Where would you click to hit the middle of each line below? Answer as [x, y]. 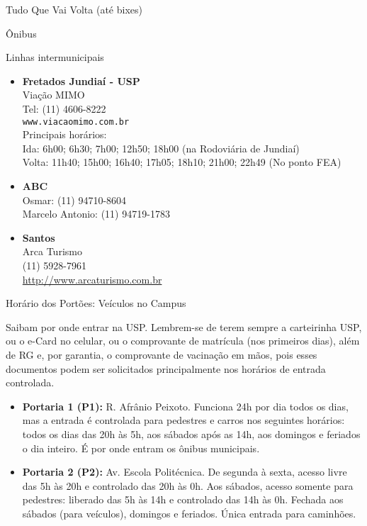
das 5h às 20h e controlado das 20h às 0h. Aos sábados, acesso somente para [188, 485]
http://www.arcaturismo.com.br [92, 279]
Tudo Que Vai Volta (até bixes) [74, 9]
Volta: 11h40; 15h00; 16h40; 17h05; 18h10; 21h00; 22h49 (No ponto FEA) [182, 162]
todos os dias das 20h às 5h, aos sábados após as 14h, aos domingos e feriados [191, 433]
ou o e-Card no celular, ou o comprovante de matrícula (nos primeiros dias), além [183, 341]
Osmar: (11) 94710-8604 [74, 200]
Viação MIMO [53, 95]
